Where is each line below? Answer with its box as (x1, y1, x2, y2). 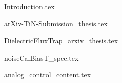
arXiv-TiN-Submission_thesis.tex (4, 18, 108, 29)
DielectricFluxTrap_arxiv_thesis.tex (4, 35, 118, 46)
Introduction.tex (4, 1, 55, 11)
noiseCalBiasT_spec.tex (4, 52, 79, 63)
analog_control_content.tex (4, 69, 91, 80)
